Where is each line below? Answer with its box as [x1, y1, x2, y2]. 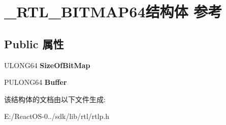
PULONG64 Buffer [4, 77, 67, 87]
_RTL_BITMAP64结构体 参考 [4, 1, 222, 22]
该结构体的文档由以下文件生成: [4, 93, 106, 104]
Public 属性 [4, 36, 64, 51]
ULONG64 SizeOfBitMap [4, 59, 90, 70]
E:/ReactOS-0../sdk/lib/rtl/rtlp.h [4, 111, 110, 121]
